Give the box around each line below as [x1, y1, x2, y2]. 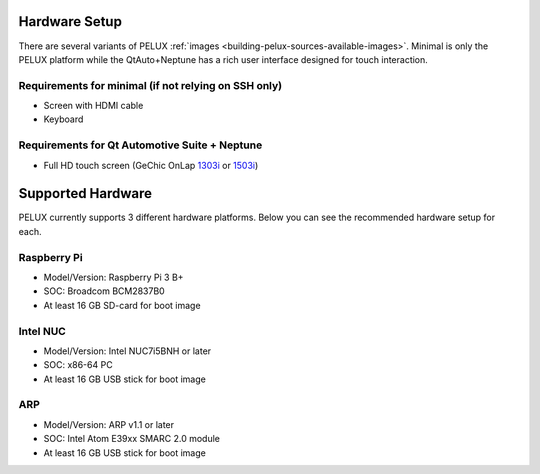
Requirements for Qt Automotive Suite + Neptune [18, 138, 263, 152]
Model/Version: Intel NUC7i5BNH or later [43, 345, 212, 357]
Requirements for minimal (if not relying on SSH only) [18, 78, 283, 92]
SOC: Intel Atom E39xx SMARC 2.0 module [43, 433, 220, 445]
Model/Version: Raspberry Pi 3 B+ [43, 271, 184, 284]
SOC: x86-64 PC [43, 359, 114, 371]
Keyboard [43, 113, 84, 125]
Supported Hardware [18, 185, 153, 202]
